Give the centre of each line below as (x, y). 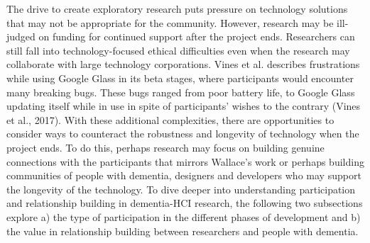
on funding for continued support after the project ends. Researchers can (197, 36)
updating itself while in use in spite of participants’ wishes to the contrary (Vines (184, 106)
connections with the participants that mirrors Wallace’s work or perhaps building (185, 161)
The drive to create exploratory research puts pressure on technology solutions (177, 9)
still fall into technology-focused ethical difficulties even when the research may (178, 50)
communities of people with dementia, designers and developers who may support (184, 175)
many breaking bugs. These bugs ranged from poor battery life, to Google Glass (181, 92)
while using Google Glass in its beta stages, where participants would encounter (180, 78)
